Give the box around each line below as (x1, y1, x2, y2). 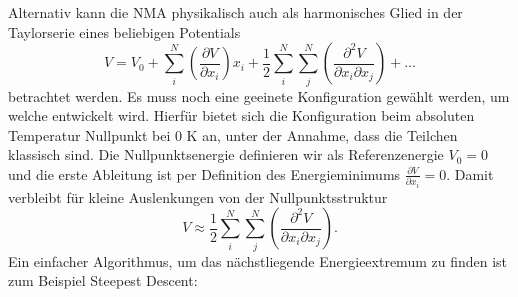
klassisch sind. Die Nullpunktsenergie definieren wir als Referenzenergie (8, 144, 444, 165)
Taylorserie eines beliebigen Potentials (8, 21, 241, 42)
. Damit (446, 163, 494, 184)
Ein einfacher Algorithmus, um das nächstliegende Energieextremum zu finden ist (8, 250, 508, 271)
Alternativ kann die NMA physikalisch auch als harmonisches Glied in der (8, 2, 463, 22)
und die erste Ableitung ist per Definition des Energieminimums (8, 163, 401, 184)
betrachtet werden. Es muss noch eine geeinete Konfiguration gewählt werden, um (8, 85, 510, 106)
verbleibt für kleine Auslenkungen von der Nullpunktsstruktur (8, 186, 388, 207)
